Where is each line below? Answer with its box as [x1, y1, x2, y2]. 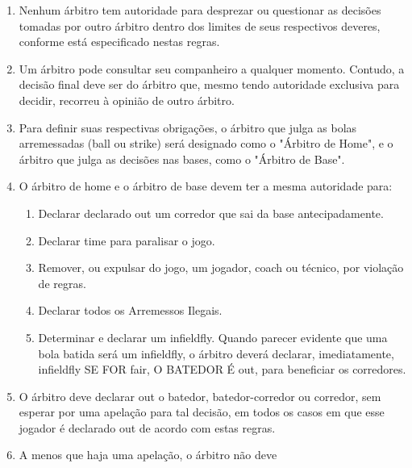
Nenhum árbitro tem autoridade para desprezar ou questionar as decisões [19, 2, 381, 18]
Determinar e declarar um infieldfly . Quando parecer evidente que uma [38, 328, 388, 345]
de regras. [38, 274, 86, 291]
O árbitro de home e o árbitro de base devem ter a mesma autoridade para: [19, 178, 393, 194]
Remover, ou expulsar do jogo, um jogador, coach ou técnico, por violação [38, 259, 404, 276]
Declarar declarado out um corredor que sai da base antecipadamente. [38, 204, 384, 221]
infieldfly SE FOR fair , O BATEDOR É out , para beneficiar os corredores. [38, 361, 406, 378]
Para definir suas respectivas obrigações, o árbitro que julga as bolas [19, 119, 357, 136]
